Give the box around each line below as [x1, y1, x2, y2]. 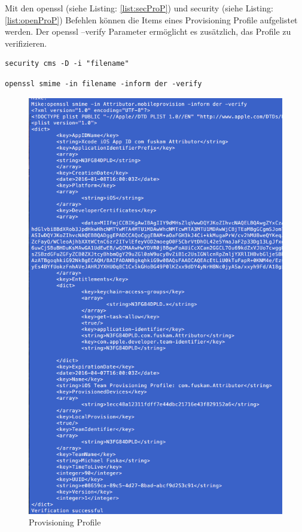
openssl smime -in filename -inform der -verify [5, 79, 202, 88]
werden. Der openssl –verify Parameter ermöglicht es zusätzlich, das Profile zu [5, 25, 291, 38]
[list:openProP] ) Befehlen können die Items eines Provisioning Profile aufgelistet [5, 13, 298, 26]
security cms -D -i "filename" [5, 59, 129, 68]
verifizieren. [5, 37, 47, 49]
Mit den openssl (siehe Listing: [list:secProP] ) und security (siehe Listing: [5, 2, 273, 14]
